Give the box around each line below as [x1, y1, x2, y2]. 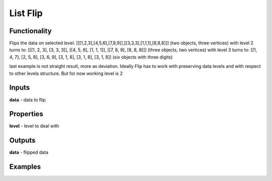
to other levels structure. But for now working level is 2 [9, 70, 123, 76]
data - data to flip [9, 97, 46, 103]
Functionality [9, 27, 52, 35]
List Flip [9, 8, 43, 19]
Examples [9, 162, 41, 171]
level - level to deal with [9, 123, 59, 129]
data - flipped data [9, 149, 49, 155]
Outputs [9, 136, 36, 145]
